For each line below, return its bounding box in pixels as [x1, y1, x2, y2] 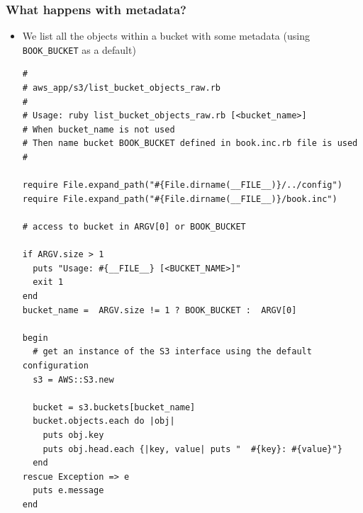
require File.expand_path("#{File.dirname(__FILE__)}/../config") [22, 180, 342, 191]
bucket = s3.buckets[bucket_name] [33, 402, 196, 412]
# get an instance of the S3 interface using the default [33, 346, 312, 357]
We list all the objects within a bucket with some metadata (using [22, 28, 310, 43]
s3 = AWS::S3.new [33, 374, 114, 385]
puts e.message [33, 485, 104, 496]
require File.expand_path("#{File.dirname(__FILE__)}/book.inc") [22, 193, 337, 204]
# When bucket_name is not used [22, 124, 175, 135]
